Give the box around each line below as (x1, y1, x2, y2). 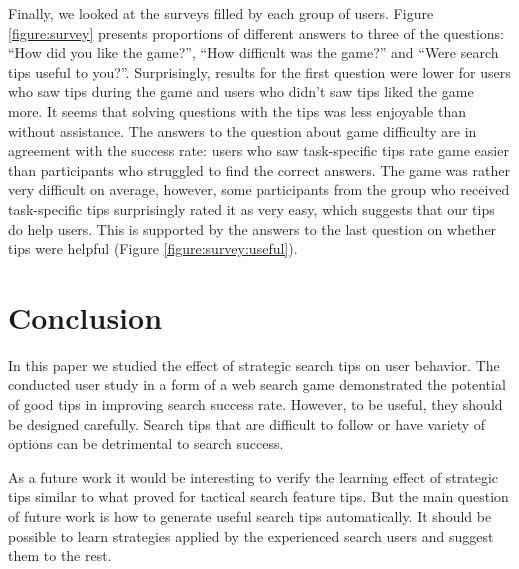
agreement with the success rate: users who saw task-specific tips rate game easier (8, 140, 509, 161)
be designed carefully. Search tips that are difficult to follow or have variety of (8, 413, 486, 434)
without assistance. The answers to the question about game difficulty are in (8, 120, 477, 141)
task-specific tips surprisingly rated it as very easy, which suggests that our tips (8, 198, 495, 219)
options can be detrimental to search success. (8, 433, 284, 454)
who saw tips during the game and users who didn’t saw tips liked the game (8, 81, 474, 102)
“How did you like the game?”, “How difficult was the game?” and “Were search (8, 42, 499, 63)
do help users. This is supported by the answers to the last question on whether (8, 218, 497, 239)
